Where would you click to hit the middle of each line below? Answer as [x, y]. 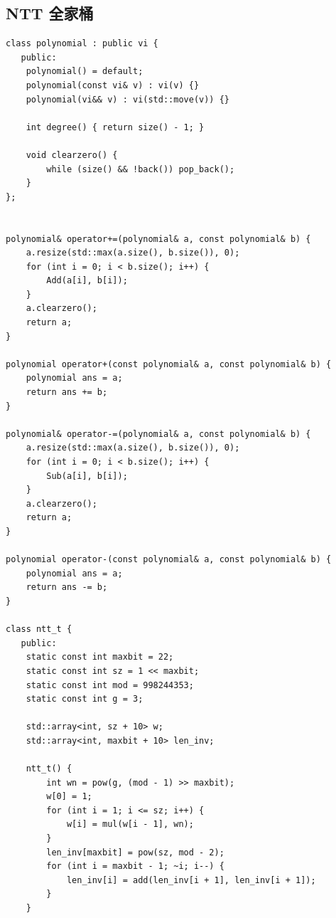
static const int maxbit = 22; [100, 657]
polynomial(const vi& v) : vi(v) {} [113, 85]
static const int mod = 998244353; [110, 685]
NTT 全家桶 [50, 13]
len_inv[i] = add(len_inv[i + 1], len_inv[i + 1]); [191, 880]
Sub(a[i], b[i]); [87, 476]
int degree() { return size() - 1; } [115, 127]
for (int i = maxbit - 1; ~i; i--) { [135, 866]
